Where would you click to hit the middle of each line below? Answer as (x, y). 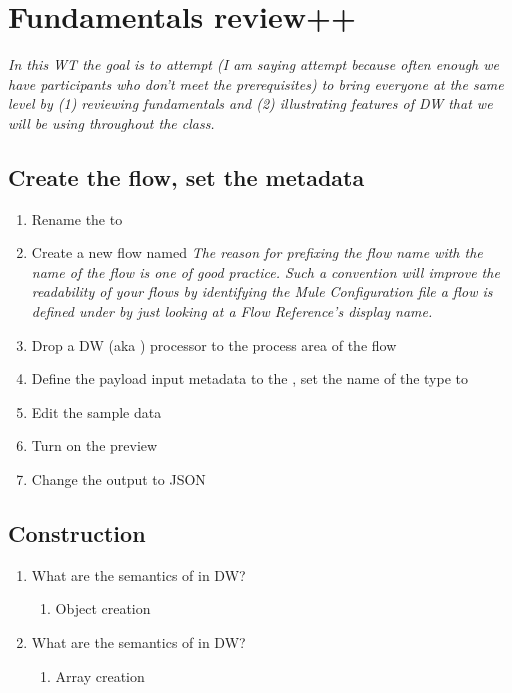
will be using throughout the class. (111, 122)
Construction (77, 533)
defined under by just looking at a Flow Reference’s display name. (232, 311)
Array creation (100, 675)
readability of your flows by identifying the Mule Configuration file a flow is (262, 291)
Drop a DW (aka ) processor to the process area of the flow (214, 344)
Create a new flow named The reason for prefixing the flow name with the (257, 252)
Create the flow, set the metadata (186, 176)
